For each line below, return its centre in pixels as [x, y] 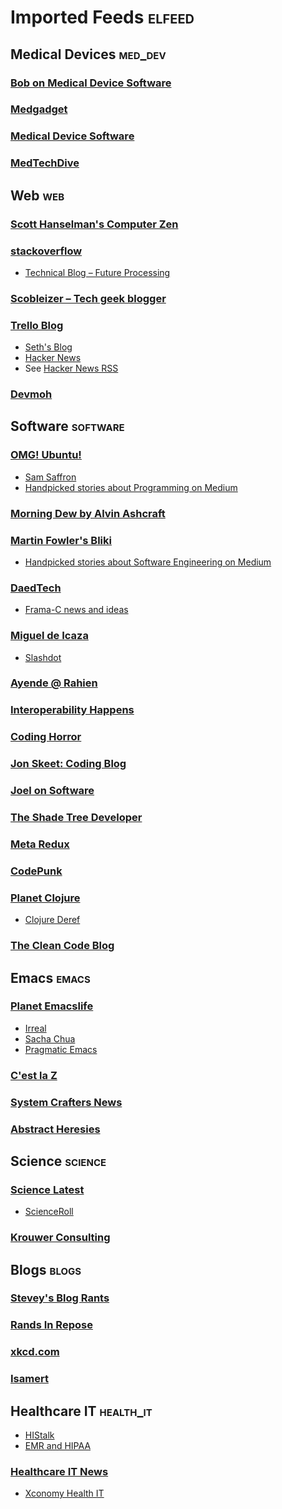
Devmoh [31, 394]
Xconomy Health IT [64, 1493]
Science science [58, 1161]
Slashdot [43, 657]
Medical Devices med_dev [88, 54]
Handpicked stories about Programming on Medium [131, 487]
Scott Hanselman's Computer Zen [94, 224]
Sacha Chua [50, 1038]
